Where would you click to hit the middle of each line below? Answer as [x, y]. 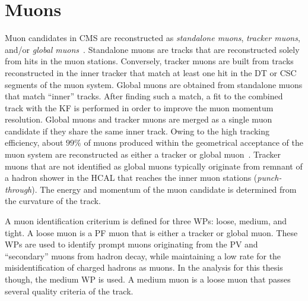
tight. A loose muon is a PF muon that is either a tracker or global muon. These [151, 232]
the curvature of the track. [53, 201]
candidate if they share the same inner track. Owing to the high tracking [137, 131]
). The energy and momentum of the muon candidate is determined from [164, 189]
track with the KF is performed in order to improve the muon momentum [139, 107]
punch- [269, 178]
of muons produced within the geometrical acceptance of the [193, 142]
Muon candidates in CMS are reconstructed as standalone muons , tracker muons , [153, 38]
